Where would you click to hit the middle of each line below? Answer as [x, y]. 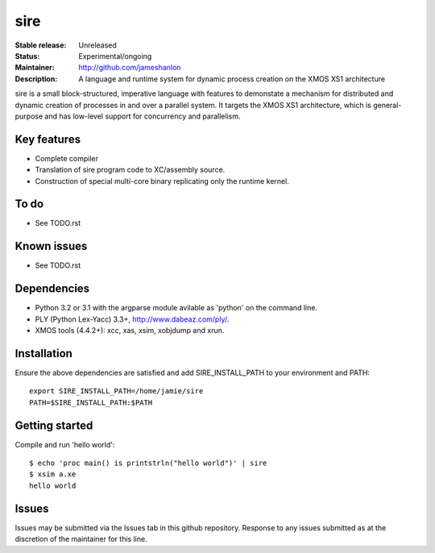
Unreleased [97, 45]
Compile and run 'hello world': [65, 444]
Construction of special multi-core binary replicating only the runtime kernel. [162, 181]
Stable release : [41, 45]
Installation [43, 353]
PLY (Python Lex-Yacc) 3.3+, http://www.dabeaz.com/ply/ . [132, 319]
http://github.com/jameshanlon [130, 68]
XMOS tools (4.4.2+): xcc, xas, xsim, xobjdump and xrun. [130, 331]
